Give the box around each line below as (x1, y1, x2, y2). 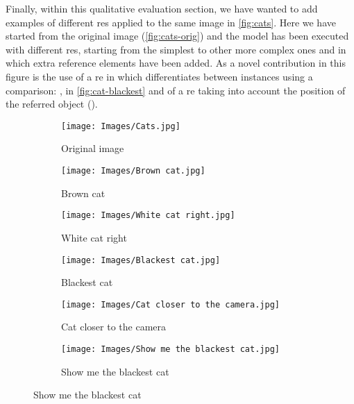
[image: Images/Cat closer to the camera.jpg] (61, 299, 280, 310)
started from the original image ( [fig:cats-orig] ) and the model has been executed (6, 28, 349, 43)
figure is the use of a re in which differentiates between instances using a (6, 69, 313, 83)
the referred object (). (6, 96, 98, 111)
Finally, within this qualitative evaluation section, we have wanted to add (6, 1, 318, 15)
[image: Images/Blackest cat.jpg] (61, 255, 221, 265)
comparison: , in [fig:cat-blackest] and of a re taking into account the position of (6, 83, 346, 97)
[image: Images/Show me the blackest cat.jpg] (61, 344, 280, 354)
